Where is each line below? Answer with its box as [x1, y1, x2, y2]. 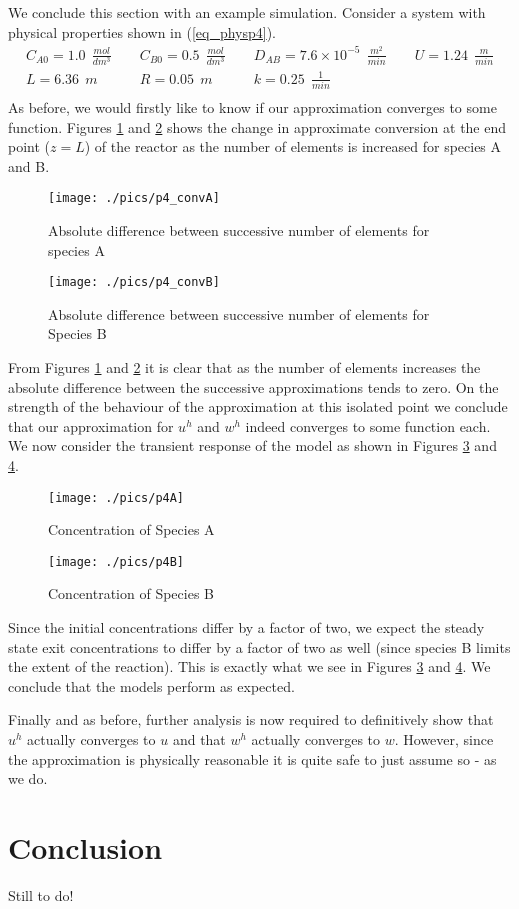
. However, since [394, 729, 494, 750]
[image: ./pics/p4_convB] [48, 275, 220, 290]
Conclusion [8, 826, 163, 867]
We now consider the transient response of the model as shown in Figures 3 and [8, 435, 497, 456]
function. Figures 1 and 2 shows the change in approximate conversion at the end [8, 116, 507, 137]
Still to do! [8, 884, 74, 905]
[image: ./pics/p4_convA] [48, 191, 220, 206]
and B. [8, 155, 50, 176]
